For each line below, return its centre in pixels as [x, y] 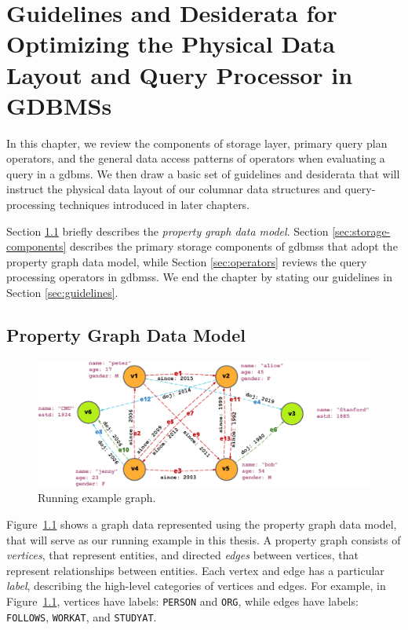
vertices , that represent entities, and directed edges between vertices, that [182, 555]
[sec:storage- [361, 231]
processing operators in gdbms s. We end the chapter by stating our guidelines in [199, 277]
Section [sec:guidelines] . [62, 293]
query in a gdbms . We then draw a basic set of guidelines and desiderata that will [203, 173]
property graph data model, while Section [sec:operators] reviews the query [187, 261]
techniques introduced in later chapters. [155, 205]
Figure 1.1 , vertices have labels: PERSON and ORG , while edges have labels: [182, 601]
